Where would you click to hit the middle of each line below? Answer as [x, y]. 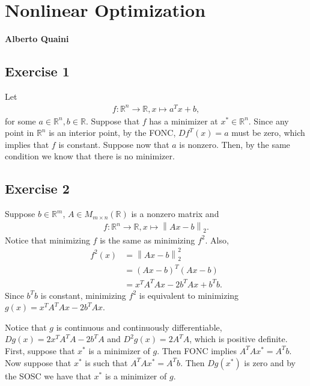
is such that [106, 362]
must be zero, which [268, 133]
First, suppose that [40, 350]
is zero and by [270, 362]
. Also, [217, 240]
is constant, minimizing [83, 295]
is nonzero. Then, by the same [235, 144]
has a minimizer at [184, 121]
